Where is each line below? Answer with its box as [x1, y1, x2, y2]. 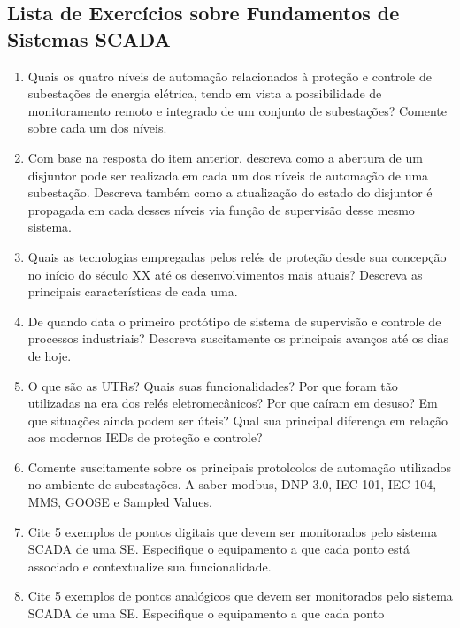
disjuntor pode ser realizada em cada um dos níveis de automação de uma [27, 165, 429, 184]
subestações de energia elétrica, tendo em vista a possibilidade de [27, 84, 382, 103]
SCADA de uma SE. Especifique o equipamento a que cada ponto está [27, 540, 410, 558]
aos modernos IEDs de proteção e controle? [27, 428, 263, 447]
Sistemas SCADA [7, 25, 171, 52]
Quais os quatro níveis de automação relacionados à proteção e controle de [27, 66, 432, 85]
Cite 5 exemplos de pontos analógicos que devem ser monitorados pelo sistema [27, 586, 453, 605]
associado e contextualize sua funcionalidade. [27, 556, 272, 575]
